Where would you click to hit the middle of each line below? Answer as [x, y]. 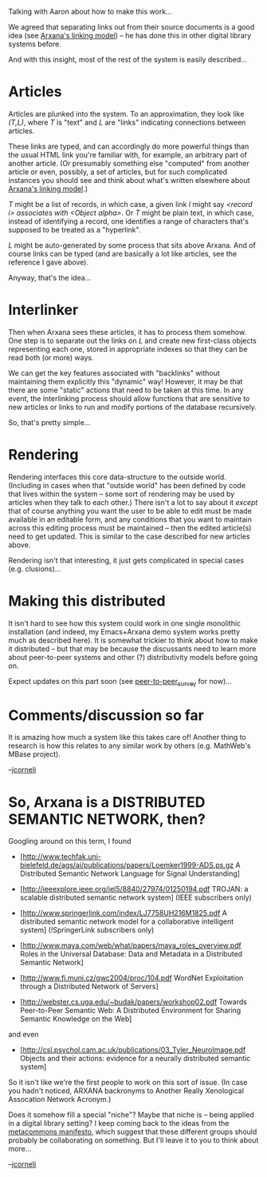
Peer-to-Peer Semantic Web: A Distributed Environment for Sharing [130, 1011]
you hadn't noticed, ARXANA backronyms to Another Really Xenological [126, 1091]
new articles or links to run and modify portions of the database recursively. [133, 407]
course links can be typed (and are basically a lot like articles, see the [123, 253]
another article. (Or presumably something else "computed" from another [129, 163]
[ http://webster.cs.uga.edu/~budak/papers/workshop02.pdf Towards [133, 1002]
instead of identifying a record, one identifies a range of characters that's [129, 221]
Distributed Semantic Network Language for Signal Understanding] [130, 873]
